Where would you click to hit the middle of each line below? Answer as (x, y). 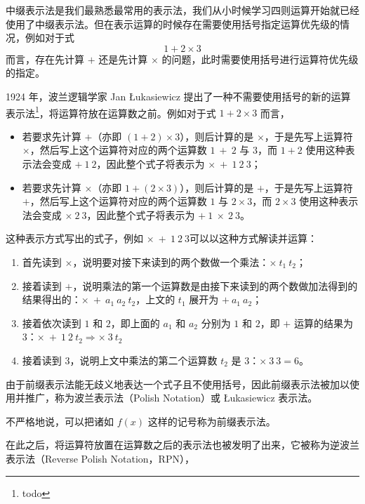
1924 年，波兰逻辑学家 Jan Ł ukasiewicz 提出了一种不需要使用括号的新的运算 (178, 96)
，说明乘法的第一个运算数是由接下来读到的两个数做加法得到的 (215, 285)
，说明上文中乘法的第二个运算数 (144, 360)
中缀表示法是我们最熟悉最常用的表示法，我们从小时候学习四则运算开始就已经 (182, 10)
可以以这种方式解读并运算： (254, 238)
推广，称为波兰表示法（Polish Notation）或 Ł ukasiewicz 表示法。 (171, 398)
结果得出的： (52, 299)
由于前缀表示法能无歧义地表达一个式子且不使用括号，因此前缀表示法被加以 (178, 384)
